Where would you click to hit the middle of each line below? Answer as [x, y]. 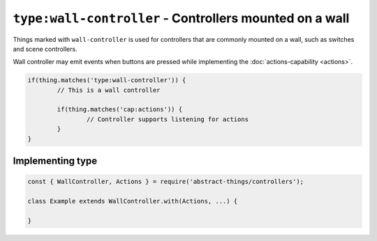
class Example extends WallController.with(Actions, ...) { [133, 201]
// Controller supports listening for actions [168, 119]
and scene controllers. [45, 49]
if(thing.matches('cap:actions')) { [120, 109]
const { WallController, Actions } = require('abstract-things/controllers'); [165, 182]
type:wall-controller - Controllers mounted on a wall [181, 18]
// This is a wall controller [109, 90]
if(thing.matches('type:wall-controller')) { [107, 80]
